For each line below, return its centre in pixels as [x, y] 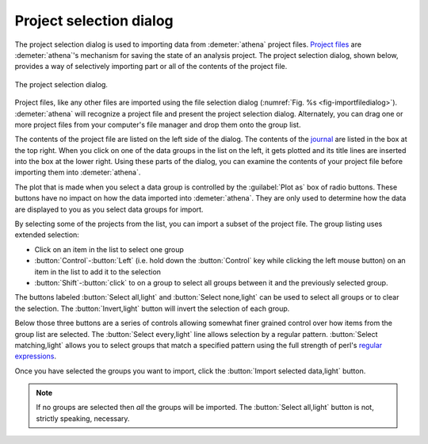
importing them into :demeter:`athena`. [78, 172]
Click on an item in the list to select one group [109, 249]
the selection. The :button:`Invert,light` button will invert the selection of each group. [152, 308]
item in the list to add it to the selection [98, 272]
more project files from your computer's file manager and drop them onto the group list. [158, 124]
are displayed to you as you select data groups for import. [109, 209]
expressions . [36, 356]
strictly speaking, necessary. [83, 418]
